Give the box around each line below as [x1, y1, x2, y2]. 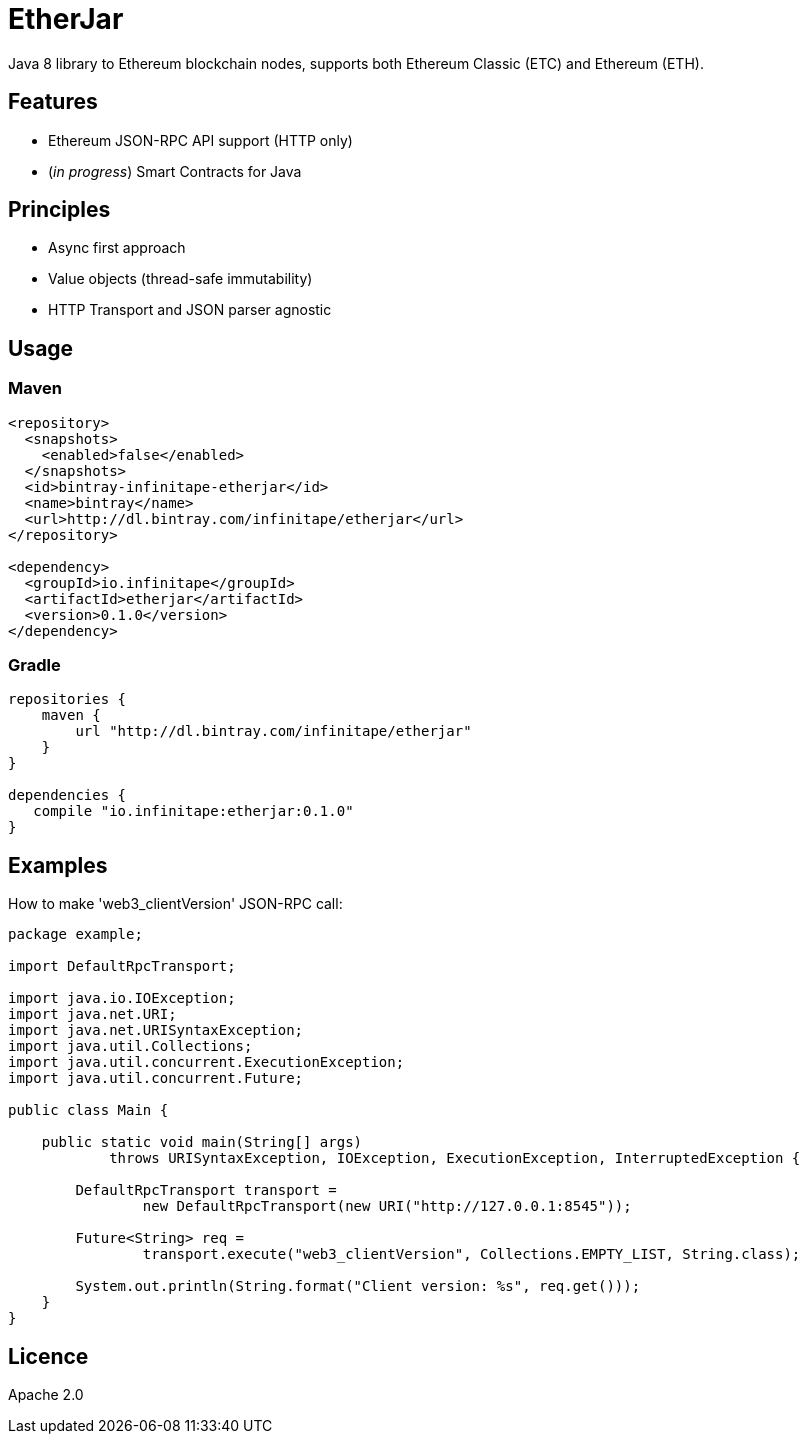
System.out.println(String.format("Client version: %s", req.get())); [75, 1278, 641, 1295]
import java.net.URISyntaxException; [8, 1022, 304, 1039]
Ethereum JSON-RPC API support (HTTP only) [48, 131, 353, 149]
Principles [8, 197, 111, 223]
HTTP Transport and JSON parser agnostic [48, 301, 332, 319]
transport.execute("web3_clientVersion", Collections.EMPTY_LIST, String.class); [142, 1246, 801, 1263]
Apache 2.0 [8, 1386, 84, 1404]
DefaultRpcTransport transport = [75, 1182, 337, 1199]
